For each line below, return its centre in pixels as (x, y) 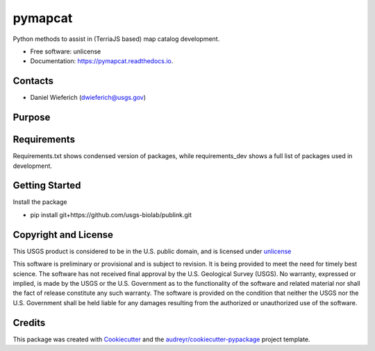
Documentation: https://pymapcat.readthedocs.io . (102, 61)
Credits (29, 323)
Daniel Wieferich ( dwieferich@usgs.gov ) (88, 98)
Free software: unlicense (66, 51)
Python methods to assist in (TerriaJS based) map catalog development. (116, 39)
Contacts (33, 81)
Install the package (40, 202)
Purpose (32, 118)
